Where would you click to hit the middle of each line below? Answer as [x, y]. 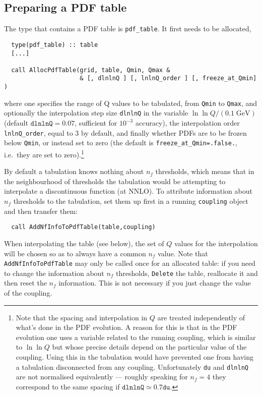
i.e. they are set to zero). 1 [44, 154]
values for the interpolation [216, 243]
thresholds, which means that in [205, 171]
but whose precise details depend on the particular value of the [149, 347]
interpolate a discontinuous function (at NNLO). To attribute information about [128, 191]
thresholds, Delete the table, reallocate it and [187, 273]
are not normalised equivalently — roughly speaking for [102, 377]
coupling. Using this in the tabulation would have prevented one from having [135, 357]
